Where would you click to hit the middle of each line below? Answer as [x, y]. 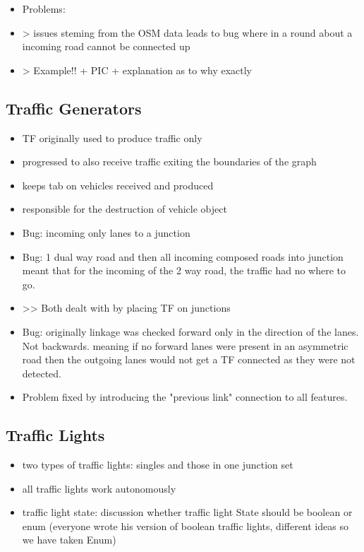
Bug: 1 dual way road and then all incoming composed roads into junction [183, 256]
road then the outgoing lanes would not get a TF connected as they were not [189, 359]
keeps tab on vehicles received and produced [118, 185]
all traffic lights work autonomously [99, 488]
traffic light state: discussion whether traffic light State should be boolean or [187, 512]
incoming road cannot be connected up [106, 46]
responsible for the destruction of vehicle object [125, 209]
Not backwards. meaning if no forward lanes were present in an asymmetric [185, 345]
